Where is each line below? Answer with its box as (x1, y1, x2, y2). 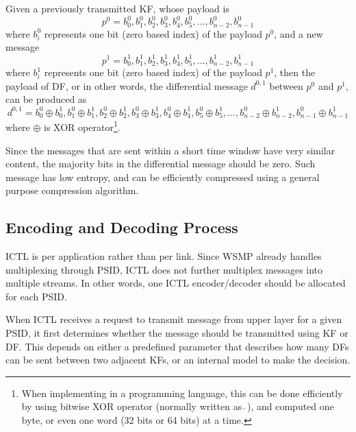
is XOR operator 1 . (44, 118, 120, 134)
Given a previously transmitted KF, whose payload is (5, 1, 229, 15)
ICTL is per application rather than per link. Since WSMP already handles (5, 249, 322, 263)
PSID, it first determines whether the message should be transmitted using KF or (5, 326, 348, 340)
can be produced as (5, 92, 87, 106)
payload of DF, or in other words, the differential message (5, 78, 248, 93)
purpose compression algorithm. (5, 183, 139, 197)
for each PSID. (5, 289, 67, 303)
